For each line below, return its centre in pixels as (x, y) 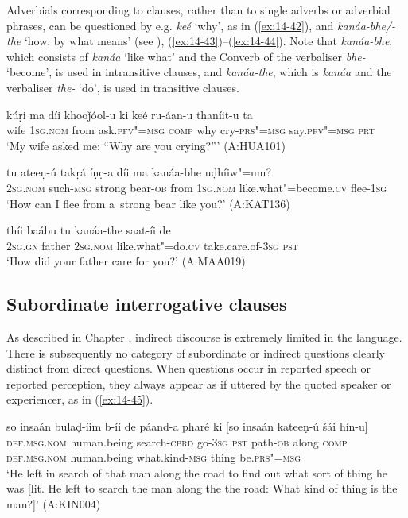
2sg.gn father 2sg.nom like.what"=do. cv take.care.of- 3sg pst (153, 245)
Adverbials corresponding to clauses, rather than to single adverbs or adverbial (198, 10)
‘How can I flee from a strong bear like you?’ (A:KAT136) (148, 203)
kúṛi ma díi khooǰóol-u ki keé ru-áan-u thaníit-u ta (130, 114)
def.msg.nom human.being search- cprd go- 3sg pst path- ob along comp (177, 441)
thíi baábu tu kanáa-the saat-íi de (89, 230)
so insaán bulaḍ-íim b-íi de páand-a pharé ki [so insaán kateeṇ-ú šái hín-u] (187, 426)
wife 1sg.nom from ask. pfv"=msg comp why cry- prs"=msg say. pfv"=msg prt (190, 130)
